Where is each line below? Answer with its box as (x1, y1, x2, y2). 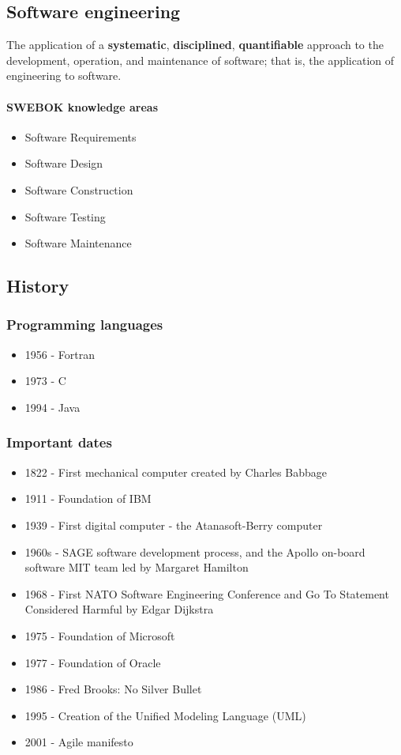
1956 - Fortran (24, 345, 95, 362)
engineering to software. (6, 67, 122, 84)
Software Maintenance (24, 235, 132, 251)
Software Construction (24, 181, 133, 198)
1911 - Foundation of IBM (24, 490, 152, 507)
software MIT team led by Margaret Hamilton (24, 559, 249, 576)
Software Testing (24, 208, 106, 225)
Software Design (24, 155, 103, 172)
